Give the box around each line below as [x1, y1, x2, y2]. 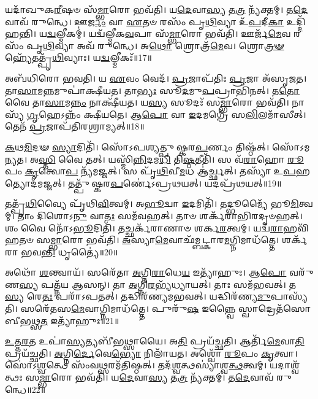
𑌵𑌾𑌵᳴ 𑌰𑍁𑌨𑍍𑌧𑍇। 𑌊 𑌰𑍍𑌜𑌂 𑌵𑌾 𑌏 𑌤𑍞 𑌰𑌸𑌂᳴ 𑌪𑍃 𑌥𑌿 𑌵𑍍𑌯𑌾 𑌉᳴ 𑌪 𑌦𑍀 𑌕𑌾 [5, 15, 284, 28]
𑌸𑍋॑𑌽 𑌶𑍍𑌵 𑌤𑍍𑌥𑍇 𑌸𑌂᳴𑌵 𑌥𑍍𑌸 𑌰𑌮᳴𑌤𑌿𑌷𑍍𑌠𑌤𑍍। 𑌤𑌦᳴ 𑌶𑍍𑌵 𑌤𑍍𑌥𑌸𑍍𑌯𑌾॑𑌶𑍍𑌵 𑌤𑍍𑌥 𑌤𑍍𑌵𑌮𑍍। [5, 358, 267, 371]
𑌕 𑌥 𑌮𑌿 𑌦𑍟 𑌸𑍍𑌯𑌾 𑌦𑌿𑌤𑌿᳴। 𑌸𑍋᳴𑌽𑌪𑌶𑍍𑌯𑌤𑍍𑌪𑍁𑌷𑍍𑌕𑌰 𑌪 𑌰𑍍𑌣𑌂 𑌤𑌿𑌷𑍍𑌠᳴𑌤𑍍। [5, 140, 270, 153]
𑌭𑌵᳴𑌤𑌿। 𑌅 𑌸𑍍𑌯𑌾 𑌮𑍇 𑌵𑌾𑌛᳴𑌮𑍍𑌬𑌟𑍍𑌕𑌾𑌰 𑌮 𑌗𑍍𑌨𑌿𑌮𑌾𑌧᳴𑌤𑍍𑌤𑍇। [86, 233, 279, 246]
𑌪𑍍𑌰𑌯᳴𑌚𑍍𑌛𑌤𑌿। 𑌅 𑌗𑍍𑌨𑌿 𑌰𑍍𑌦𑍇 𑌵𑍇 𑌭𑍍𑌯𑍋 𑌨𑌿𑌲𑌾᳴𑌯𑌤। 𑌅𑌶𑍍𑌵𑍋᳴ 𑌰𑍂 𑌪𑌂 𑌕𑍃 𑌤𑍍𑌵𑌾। [5, 346, 298, 359]
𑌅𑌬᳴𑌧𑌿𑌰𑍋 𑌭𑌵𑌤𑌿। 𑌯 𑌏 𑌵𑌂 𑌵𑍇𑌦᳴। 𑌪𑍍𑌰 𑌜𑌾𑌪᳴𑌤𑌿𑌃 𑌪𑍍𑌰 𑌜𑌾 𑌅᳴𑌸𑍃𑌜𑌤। [5, 71, 307, 84]
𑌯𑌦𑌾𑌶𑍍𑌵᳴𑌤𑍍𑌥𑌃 [269, 358, 300, 371]
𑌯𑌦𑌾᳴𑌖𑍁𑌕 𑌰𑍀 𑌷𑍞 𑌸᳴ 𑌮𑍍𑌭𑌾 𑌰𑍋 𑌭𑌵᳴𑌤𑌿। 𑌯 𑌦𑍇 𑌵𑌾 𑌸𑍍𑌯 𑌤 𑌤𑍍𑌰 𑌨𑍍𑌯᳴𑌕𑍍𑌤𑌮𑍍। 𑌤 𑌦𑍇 [5, 3, 308, 15]
